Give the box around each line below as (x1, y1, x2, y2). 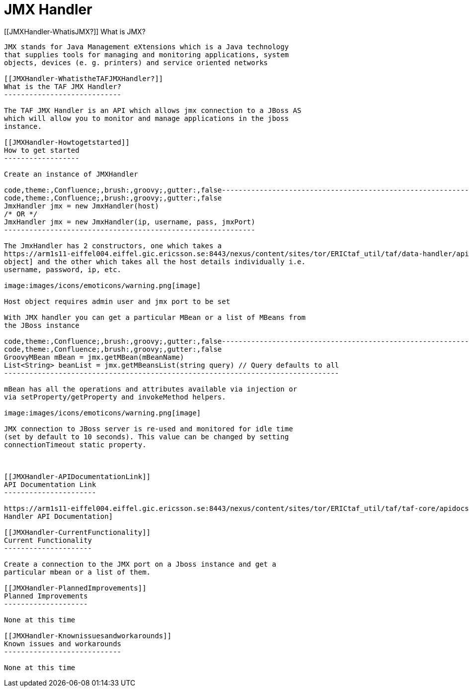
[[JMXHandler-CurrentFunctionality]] (4, 528, 151, 536)
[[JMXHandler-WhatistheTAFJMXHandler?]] (4, 74, 163, 83)
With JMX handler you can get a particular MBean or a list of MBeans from (4, 313, 306, 321)
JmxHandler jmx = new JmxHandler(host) (4, 201, 159, 210)
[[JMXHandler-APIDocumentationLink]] (4, 472, 151, 481)
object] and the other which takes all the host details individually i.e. (4, 257, 306, 266)
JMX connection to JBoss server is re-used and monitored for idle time (4, 424, 293, 433)
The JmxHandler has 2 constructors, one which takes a (4, 241, 222, 250)
